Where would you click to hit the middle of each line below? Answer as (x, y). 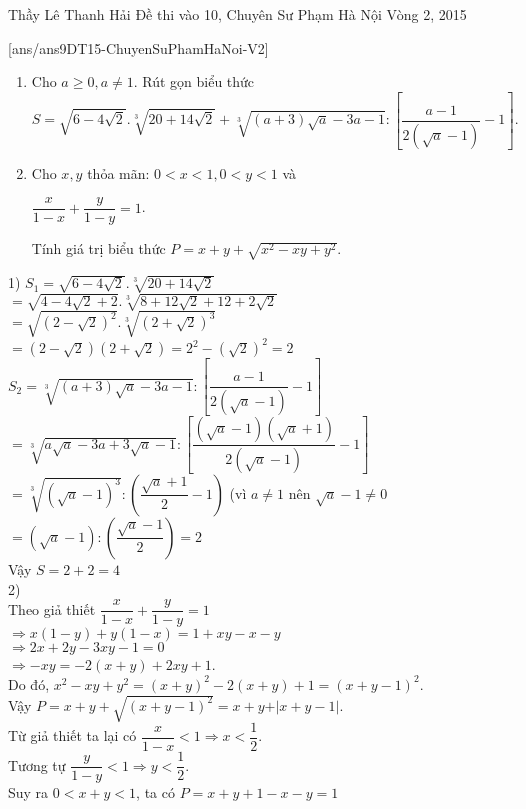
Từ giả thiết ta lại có (72, 735)
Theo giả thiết (52, 608)
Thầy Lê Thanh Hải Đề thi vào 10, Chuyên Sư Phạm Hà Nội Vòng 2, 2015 (237, 14)
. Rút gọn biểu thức (194, 81)
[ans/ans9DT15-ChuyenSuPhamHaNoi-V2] (138, 47)
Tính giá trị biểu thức (98, 248)
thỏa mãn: (118, 172)
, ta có (155, 792)
